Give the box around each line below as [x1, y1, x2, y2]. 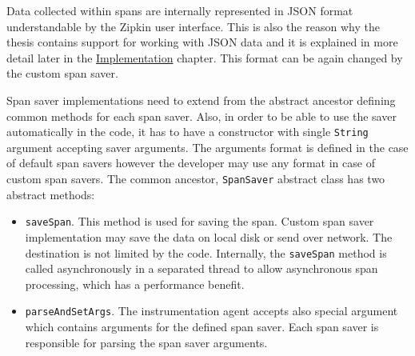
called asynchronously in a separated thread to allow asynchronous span [25, 260, 378, 277]
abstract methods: [6, 186, 95, 202]
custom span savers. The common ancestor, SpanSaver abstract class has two [6, 170, 385, 186]
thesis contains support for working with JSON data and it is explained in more [6, 34, 398, 50]
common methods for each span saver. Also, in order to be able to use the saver [6, 107, 397, 124]
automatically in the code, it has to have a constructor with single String [6, 123, 369, 140]
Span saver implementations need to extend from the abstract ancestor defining [6, 91, 396, 108]
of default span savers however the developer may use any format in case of [6, 154, 375, 171]
